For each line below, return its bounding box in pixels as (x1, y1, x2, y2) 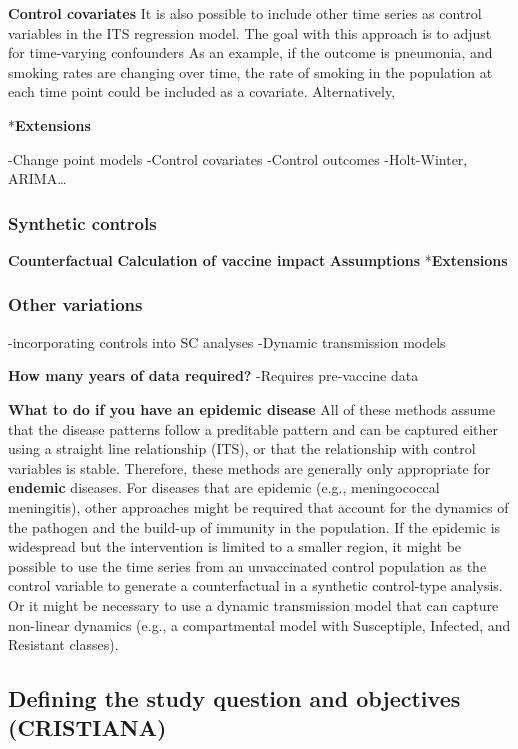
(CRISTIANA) (8, 712, 167, 743)
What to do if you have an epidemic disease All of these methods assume (8, 398, 496, 419)
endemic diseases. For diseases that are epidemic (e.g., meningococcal (8, 477, 440, 498)
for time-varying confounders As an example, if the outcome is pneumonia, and (8, 42, 493, 63)
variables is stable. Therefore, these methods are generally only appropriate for (8, 457, 491, 478)
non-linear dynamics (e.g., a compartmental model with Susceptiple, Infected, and (8, 614, 511, 635)
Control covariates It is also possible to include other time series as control (8, 3, 482, 23)
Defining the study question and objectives (8, 683, 461, 714)
